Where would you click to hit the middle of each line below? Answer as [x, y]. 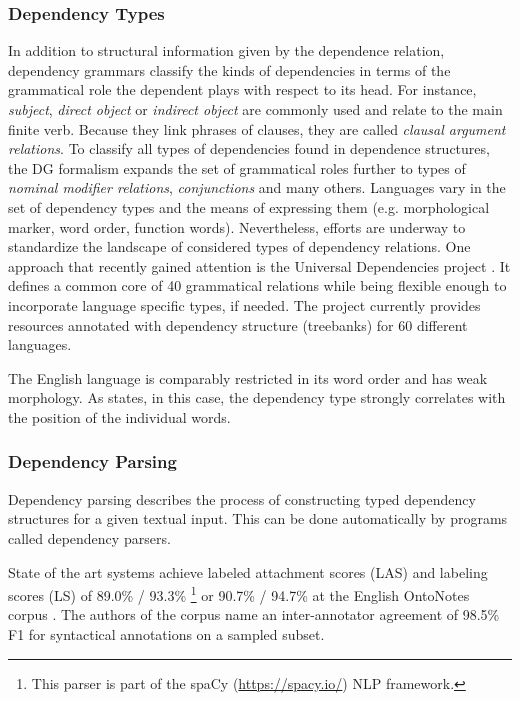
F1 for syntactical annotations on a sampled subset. [166, 633]
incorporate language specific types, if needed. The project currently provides [244, 304]
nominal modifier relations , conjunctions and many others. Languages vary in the [257, 187]
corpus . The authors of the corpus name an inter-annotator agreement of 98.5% [254, 614]
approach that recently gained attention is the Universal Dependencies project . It [259, 265]
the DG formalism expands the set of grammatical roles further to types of [237, 167]
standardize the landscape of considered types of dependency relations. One [239, 246]
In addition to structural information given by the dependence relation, [226, 50]
